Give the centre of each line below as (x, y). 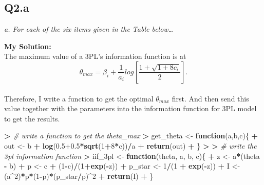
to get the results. (32, 118)
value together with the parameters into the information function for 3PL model (130, 108)
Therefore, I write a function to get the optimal (79, 98)
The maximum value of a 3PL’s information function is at (95, 56)
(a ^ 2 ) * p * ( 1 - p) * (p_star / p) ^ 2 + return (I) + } (79, 176)
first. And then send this (210, 98)
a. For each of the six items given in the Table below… (89, 29)
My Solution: (28, 46)
